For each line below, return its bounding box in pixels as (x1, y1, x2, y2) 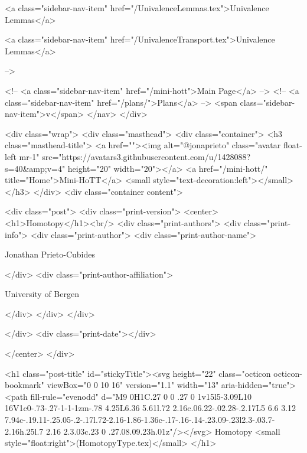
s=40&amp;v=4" (5, 162, 66, 174)
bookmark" (5, 379, 44, 391)
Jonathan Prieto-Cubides (5, 248, 95, 260)
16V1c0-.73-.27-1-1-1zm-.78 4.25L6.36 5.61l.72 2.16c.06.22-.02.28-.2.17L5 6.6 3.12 (5, 402, 296, 414)
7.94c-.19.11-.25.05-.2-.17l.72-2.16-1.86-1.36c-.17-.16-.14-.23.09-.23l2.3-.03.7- (5, 413, 275, 426)
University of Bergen (5, 288, 79, 300)
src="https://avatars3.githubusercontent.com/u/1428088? (42, 150, 251, 162)
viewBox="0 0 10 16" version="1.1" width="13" (47, 379, 219, 391)
